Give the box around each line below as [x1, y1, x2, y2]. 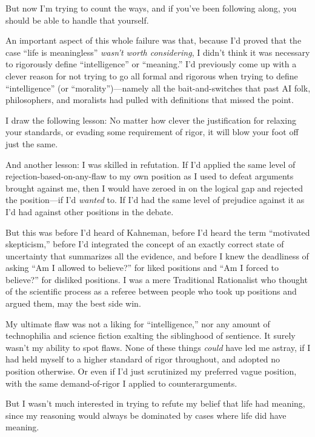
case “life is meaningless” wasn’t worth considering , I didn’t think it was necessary [5, 45, 310, 58]
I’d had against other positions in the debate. [5, 205, 174, 218]
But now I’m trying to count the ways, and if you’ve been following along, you [5, 2, 297, 14]
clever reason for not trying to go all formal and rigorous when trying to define [5, 69, 298, 82]
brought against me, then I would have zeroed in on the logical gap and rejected [5, 181, 303, 194]
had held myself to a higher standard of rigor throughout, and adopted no [5, 353, 280, 365]
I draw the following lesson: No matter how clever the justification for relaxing [5, 113, 296, 126]
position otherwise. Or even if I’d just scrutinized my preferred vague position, [5, 365, 297, 378]
